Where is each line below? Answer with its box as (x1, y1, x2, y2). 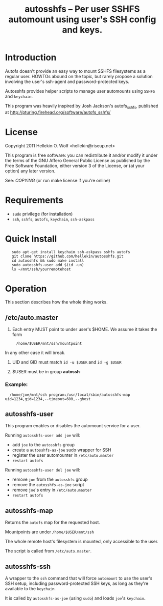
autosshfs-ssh (5, 562, 51, 571)
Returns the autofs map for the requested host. (5, 520, 100, 525)
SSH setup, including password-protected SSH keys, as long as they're (5, 580, 148, 586)
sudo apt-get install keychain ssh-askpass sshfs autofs (11, 249, 131, 254)
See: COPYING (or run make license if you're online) (5, 177, 110, 183)
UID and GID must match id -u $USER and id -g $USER (12, 359, 122, 365)
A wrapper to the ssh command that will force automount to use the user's (5, 576, 153, 581)
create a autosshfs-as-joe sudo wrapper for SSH (12, 447, 112, 453)
